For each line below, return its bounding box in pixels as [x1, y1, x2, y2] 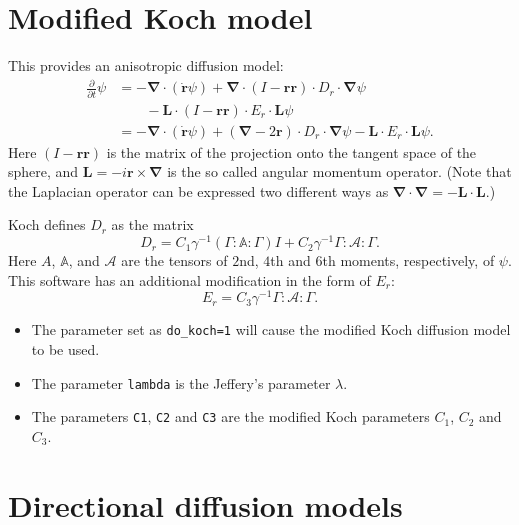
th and [270, 250, 311, 271]
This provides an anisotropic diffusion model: [8, 55, 284, 76]
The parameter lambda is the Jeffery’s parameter [31, 372, 331, 393]
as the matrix [111, 214, 194, 235]
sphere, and [8, 161, 79, 182]
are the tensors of [121, 250, 228, 271]
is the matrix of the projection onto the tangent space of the [106, 141, 477, 162]
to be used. [31, 339, 100, 360]
